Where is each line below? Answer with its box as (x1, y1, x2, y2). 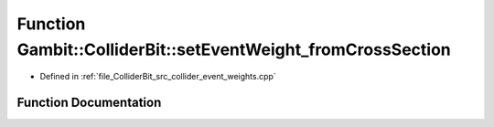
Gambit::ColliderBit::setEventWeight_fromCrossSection (16, 39, 452, 59)
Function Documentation (16, 95, 162, 111)
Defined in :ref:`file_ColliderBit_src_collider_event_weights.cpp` (39, 71, 276, 82)
